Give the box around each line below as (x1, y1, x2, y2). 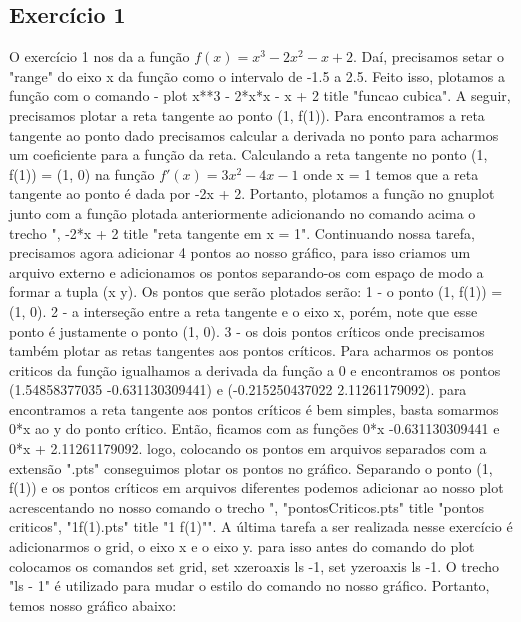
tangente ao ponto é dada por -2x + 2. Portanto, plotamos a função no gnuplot (9, 183, 495, 204)
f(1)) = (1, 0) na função (9, 163, 155, 184)
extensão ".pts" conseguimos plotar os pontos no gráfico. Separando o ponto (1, (9, 457, 493, 478)
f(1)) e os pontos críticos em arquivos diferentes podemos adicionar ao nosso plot (9, 477, 504, 498)
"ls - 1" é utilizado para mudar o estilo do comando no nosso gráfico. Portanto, (9, 575, 490, 596)
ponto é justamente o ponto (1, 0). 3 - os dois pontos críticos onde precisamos (9, 320, 485, 341)
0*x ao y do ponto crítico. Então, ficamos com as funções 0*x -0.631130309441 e (9, 418, 500, 439)
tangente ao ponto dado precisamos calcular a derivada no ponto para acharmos (9, 124, 499, 145)
